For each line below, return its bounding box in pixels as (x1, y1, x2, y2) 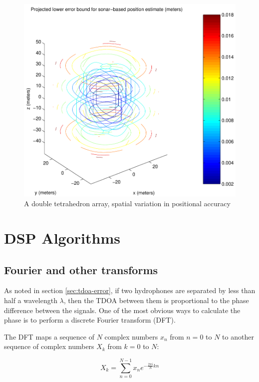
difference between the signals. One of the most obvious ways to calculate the (4, 305, 241, 315)
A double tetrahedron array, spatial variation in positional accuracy (24, 198, 231, 209)
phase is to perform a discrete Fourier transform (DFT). (4, 315, 176, 325)
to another (222, 331, 254, 342)
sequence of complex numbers (4, 341, 94, 352)
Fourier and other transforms (4, 262, 158, 277)
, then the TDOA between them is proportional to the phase (63, 295, 249, 306)
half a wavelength (4, 295, 57, 306)
